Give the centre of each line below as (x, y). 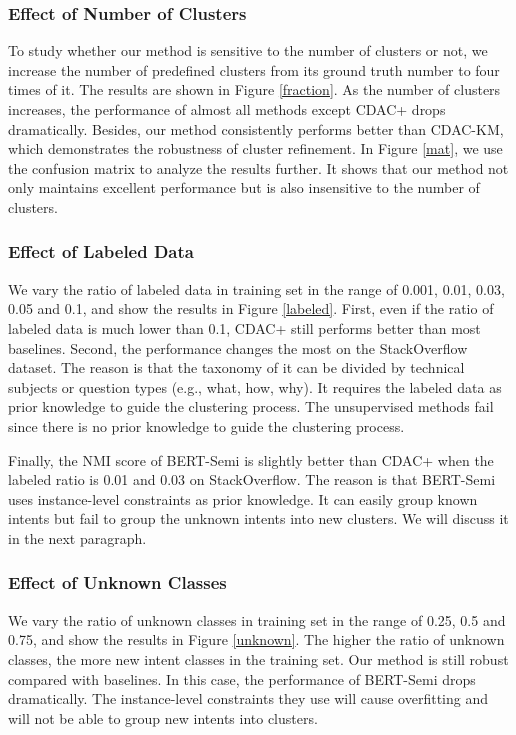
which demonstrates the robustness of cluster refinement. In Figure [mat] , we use (255, 148)
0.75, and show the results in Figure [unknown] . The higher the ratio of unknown (256, 639)
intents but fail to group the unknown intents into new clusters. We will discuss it (258, 518)
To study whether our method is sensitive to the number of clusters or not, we (248, 50)
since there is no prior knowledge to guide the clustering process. (206, 425)
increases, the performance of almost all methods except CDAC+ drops (227, 109)
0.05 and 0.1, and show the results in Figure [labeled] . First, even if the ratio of (251, 308)
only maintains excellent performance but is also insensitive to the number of (244, 187)
